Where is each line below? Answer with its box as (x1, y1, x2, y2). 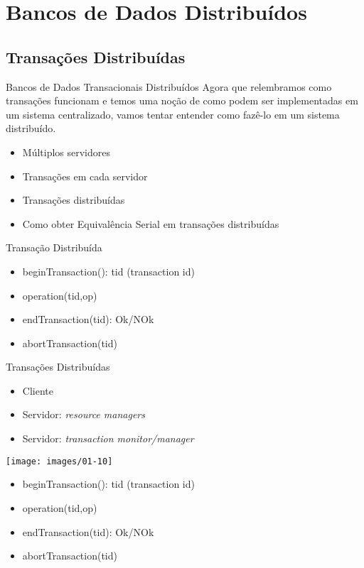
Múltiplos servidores (22, 144, 111, 159)
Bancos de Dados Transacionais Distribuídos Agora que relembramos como (6, 79, 332, 94)
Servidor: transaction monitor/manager (22, 431, 194, 446)
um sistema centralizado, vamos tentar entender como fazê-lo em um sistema (6, 106, 340, 121)
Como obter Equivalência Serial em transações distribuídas (22, 216, 279, 231)
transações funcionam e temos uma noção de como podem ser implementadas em (6, 93, 358, 108)
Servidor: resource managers (22, 407, 145, 422)
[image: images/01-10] (6, 456, 113, 466)
